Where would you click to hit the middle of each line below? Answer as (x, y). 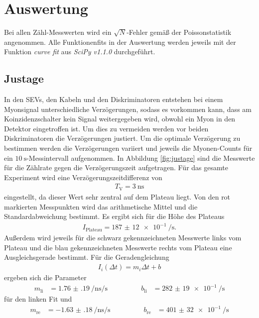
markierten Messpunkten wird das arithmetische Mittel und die (101, 206)
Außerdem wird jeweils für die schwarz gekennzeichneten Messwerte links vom (123, 238)
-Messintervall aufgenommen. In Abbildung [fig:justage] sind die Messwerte (141, 158)
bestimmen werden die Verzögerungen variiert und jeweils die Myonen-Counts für (128, 148)
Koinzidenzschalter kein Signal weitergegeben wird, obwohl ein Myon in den (120, 119)
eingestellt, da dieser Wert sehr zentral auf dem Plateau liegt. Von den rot (117, 196)
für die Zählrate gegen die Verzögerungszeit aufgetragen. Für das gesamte (116, 167)
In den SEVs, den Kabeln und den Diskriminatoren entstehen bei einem (114, 99)
